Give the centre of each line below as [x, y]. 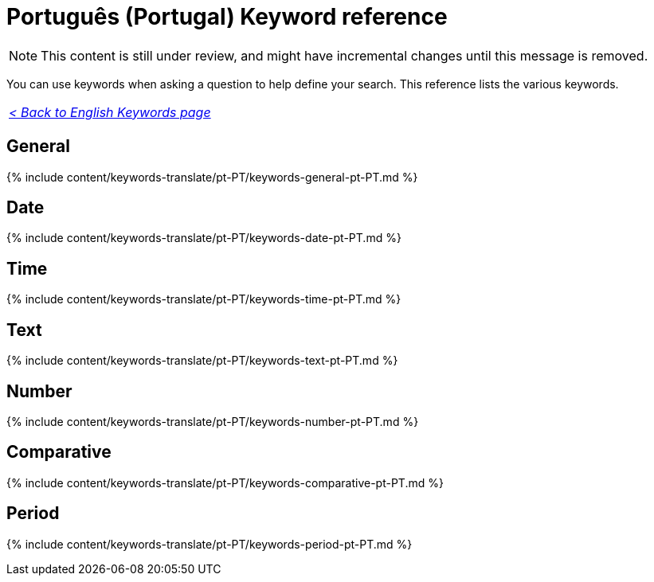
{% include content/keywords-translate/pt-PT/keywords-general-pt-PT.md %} [212, 177]
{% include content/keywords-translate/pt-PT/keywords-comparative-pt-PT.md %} [225, 482]
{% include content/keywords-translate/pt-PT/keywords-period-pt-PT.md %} [210, 544]
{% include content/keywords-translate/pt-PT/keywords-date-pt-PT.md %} [204, 238]
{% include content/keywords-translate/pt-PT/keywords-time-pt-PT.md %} [204, 299]
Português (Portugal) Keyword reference [227, 17]
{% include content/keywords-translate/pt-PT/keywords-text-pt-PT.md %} [202, 361]
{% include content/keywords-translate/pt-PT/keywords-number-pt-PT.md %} [213, 421]
